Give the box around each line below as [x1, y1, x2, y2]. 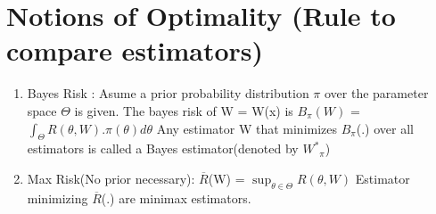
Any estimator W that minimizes [156, 119, 338, 137]
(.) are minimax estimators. [101, 188, 251, 207]
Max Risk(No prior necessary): [27, 169, 195, 187]
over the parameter [324, 84, 429, 103]
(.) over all [356, 119, 414, 137]
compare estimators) [6, 32, 264, 69]
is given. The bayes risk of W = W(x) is [74, 101, 293, 119]
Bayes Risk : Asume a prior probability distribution [27, 84, 309, 103]
